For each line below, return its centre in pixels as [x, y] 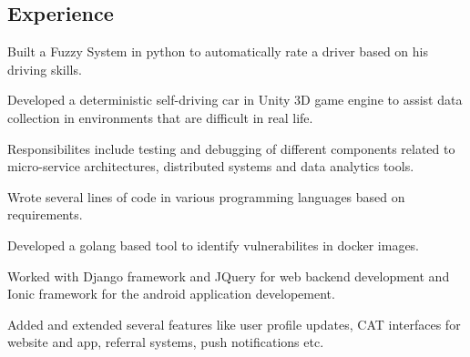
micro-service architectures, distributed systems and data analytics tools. [211, 166]
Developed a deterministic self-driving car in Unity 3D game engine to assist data [235, 100]
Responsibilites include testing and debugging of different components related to [231, 148]
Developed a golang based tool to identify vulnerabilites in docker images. [214, 245]
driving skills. [45, 69]
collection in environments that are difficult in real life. [160, 117]
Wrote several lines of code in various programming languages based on [206, 196]
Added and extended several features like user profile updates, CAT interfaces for [234, 324]
